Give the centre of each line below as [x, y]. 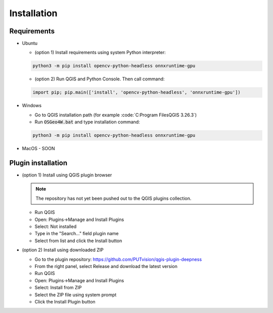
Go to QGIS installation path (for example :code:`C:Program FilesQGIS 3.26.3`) [116, 115]
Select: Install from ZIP [58, 288]
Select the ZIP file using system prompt [76, 295]
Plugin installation [38, 163]
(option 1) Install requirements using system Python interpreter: [100, 53]
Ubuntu [30, 43]
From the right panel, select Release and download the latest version [106, 266]
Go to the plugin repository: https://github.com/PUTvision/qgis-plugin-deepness [118, 259]
